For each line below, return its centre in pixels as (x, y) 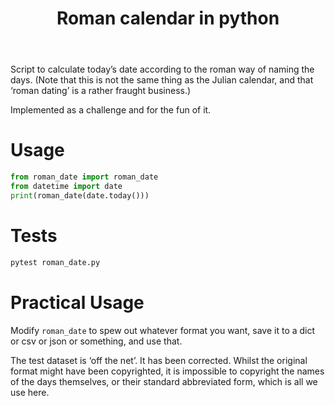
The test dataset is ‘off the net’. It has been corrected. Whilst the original (159, 360)
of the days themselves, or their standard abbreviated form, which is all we (164, 381)
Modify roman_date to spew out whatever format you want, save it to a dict (163, 330)
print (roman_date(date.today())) (80, 195)
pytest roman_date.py (55, 262)
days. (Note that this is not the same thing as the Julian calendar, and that (162, 80)
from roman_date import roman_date (84, 177)
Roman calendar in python (168, 18)
